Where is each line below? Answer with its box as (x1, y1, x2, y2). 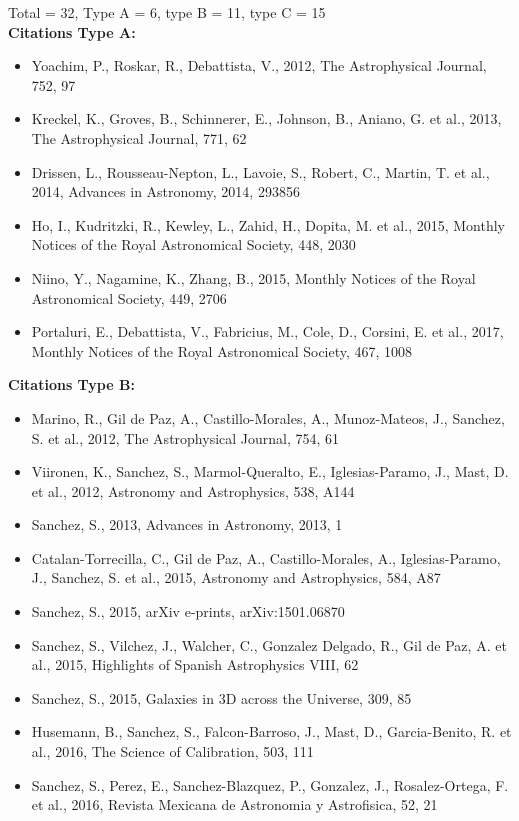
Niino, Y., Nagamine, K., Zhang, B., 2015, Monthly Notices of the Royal (31, 267, 476, 288)
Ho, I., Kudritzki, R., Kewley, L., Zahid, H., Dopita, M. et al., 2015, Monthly (31, 214, 505, 235)
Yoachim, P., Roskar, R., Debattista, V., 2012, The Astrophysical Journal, (31, 55, 487, 76)
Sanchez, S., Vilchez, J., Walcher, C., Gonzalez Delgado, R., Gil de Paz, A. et (31, 634, 507, 655)
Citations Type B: (8, 374, 135, 395)
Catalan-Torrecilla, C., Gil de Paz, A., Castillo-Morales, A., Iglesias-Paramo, (31, 547, 501, 568)
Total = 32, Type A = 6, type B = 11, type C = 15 (8, 2, 326, 22)
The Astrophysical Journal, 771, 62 (31, 127, 247, 148)
